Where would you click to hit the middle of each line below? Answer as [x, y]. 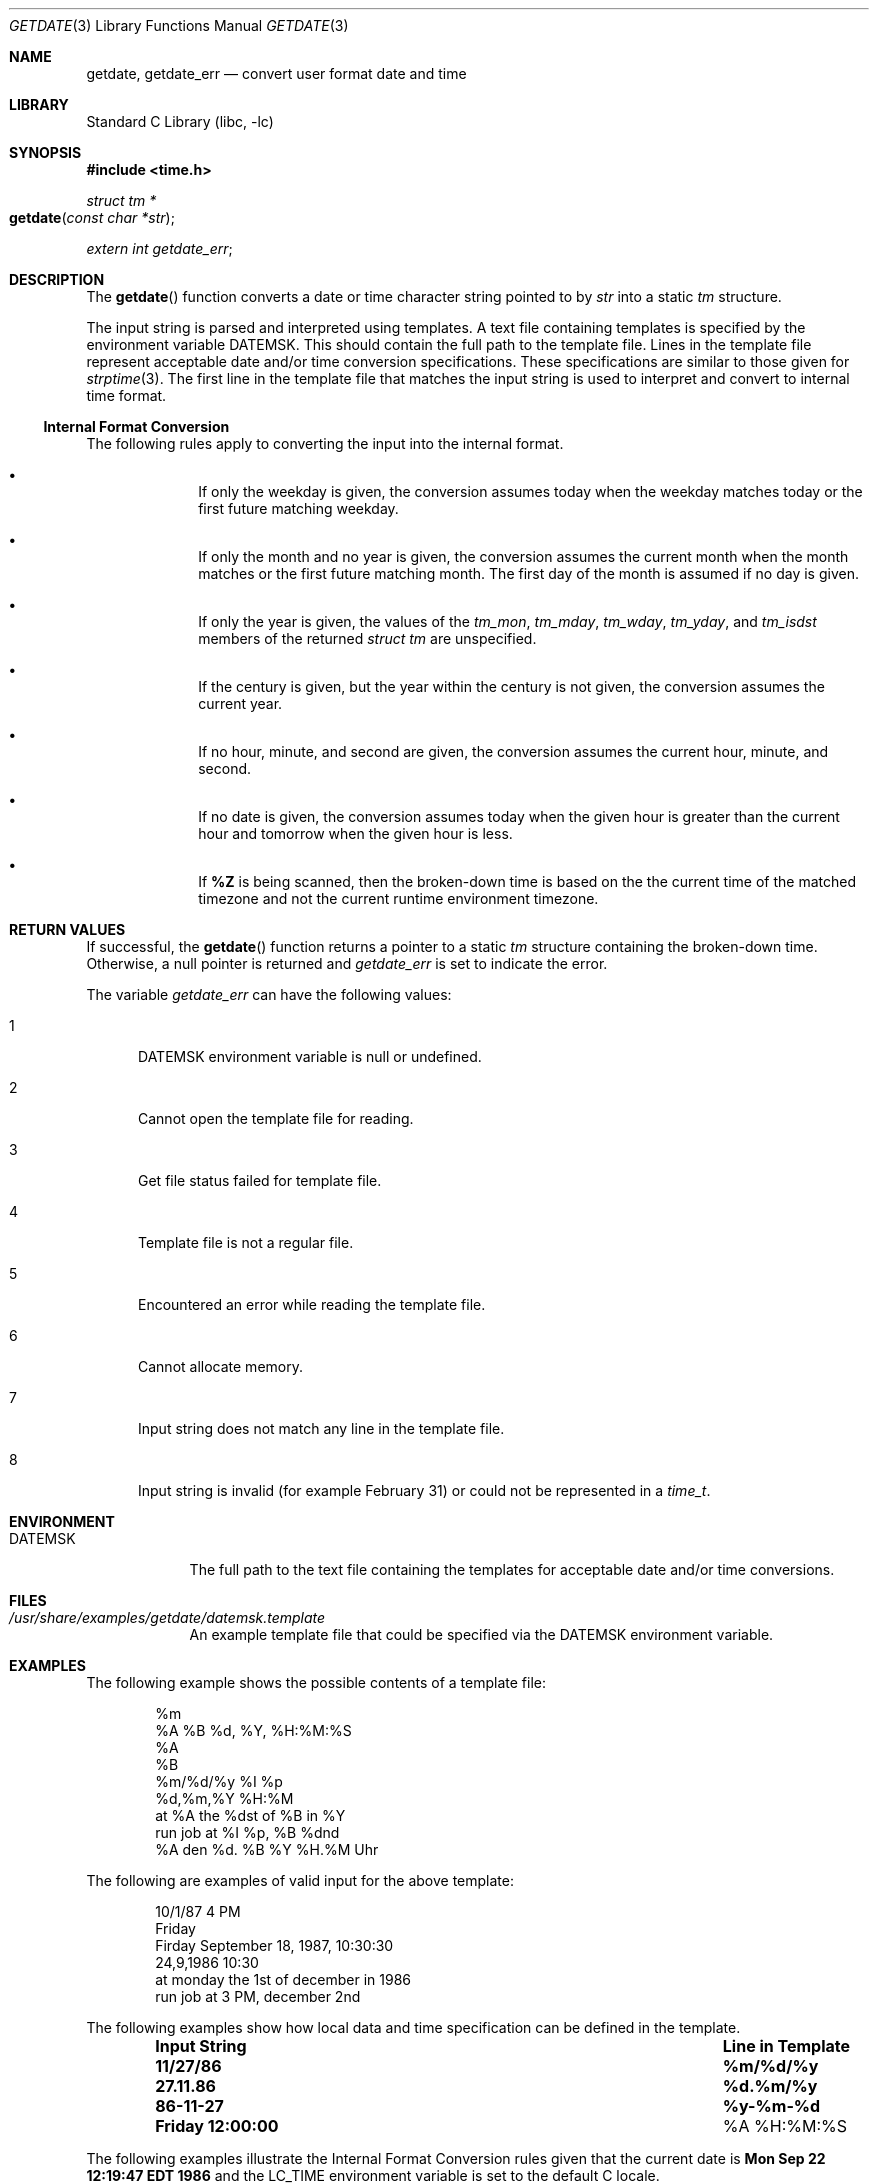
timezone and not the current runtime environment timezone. [398, 898]
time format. [126, 395]
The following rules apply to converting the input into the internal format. [325, 443]
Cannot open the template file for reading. [276, 1118]
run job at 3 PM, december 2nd [258, 1996]
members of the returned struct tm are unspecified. [367, 638]
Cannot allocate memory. [220, 1366]
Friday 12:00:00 [217, 2126]
